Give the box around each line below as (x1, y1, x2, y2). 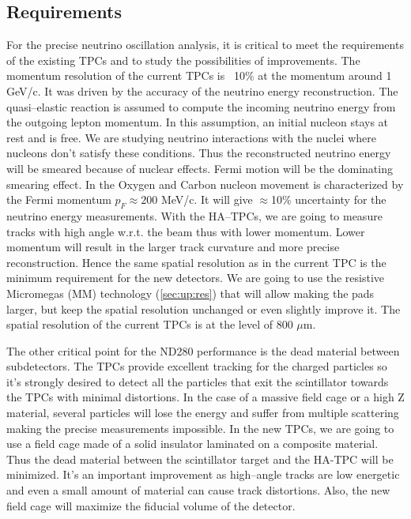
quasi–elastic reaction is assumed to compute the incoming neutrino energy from (6, 98, 396, 115)
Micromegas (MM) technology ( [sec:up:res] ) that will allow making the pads (6, 284, 375, 301)
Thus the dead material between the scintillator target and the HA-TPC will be (6, 450, 394, 467)
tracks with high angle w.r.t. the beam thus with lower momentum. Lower (6, 223, 365, 239)
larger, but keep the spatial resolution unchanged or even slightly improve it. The (6, 300, 401, 317)
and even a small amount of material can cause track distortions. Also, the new (6, 482, 390, 498)
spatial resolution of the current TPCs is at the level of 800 (6, 316, 293, 333)
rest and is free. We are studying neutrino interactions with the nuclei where (6, 129, 376, 145)
